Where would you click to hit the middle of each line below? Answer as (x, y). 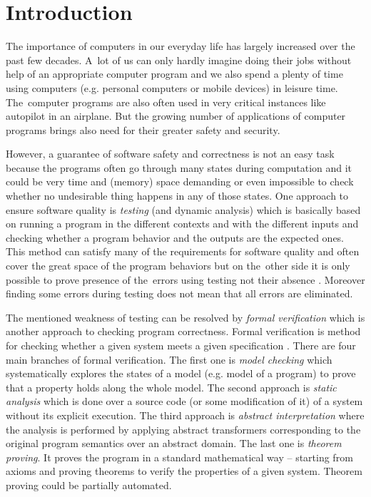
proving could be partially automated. (89, 485)
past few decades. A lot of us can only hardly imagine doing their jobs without (179, 60)
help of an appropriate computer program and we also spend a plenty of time (174, 74)
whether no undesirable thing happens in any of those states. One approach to (177, 196)
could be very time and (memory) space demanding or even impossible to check (180, 181)
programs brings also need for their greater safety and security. (143, 129)
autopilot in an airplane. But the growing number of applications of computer (176, 116)
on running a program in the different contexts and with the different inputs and (182, 224)
